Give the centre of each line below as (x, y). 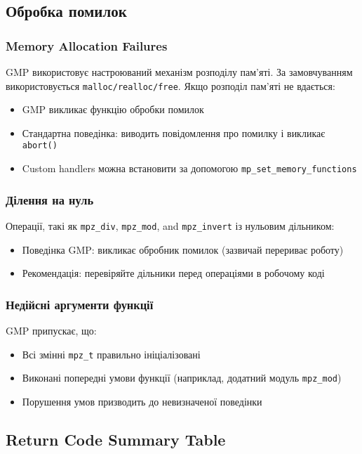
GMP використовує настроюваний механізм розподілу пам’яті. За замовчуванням (179, 72)
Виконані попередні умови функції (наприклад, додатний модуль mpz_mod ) (182, 378)
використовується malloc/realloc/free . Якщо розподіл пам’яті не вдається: (170, 85)
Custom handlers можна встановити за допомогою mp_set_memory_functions (189, 168)
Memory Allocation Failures (87, 45)
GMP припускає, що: (51, 331)
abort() (40, 146)
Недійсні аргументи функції (80, 304)
